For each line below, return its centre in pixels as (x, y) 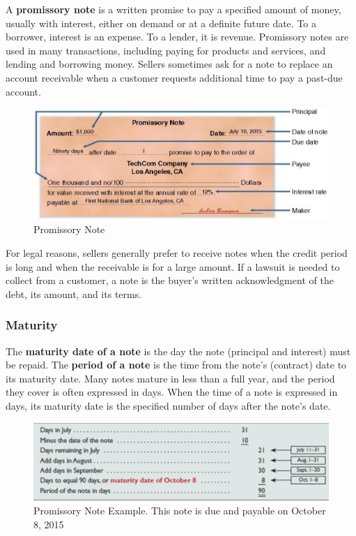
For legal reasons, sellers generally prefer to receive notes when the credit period (177, 252)
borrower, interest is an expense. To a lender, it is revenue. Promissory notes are (177, 37)
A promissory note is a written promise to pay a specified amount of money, (173, 9)
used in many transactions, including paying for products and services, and (166, 50)
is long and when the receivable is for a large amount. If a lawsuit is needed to (173, 266)
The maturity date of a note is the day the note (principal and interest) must (178, 351)
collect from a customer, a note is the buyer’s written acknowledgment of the (170, 280)
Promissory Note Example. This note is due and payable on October (180, 510)
